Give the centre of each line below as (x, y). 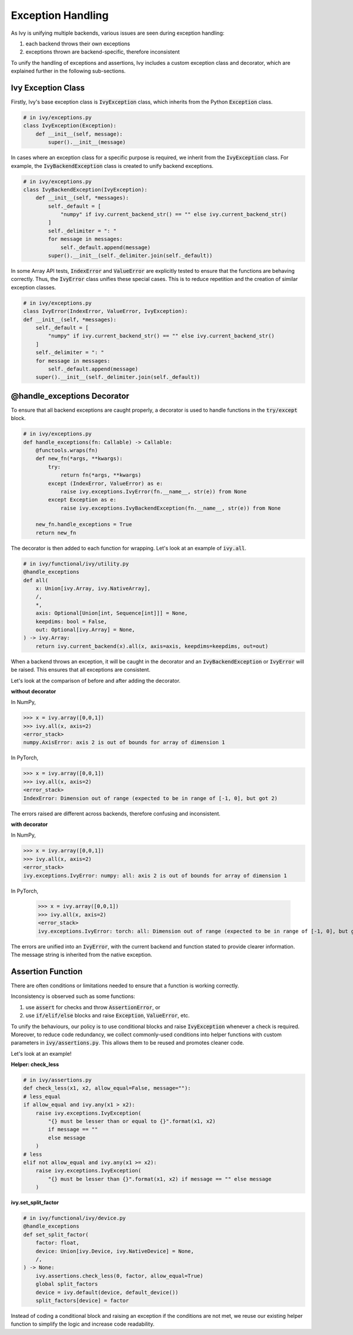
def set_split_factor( (56, 1235)
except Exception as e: (82, 500)
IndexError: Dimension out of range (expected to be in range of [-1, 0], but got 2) (150, 798)
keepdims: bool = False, (71, 621)
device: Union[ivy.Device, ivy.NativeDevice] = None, (115, 1251)
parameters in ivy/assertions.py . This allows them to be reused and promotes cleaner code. (127, 1043)
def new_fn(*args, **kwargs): (79, 459)
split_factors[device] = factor (82, 1301)
